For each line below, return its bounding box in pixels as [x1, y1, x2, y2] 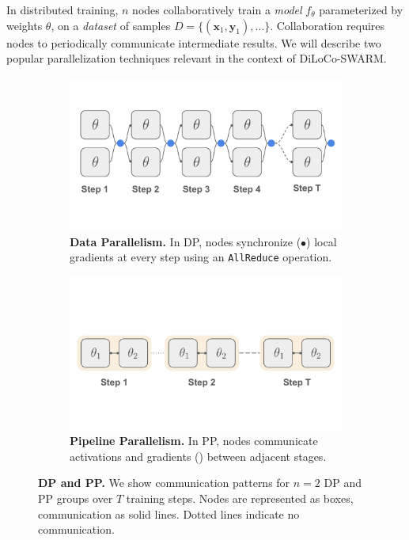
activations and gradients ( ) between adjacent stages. [70, 447, 327, 464]
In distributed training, [6, 2, 119, 17]
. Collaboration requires [270, 17, 385, 33]
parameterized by [319, 2, 403, 17]
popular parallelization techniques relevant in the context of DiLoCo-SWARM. [6, 50, 387, 67]
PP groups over [38, 490, 113, 506]
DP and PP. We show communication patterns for [38, 474, 290, 491]
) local [306, 233, 337, 249]
